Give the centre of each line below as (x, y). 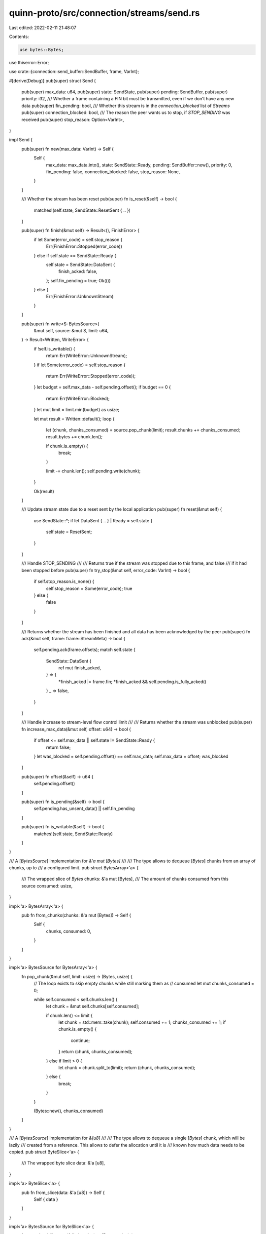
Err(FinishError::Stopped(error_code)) (84, 246)
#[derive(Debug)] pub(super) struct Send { (52, 80)
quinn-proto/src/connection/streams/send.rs (104, 13)
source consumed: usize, (47, 886)
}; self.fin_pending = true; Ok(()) (78, 280)
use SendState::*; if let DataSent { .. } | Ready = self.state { (93, 520)
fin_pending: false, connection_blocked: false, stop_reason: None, (113, 172)
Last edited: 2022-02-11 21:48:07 (43, 28)
